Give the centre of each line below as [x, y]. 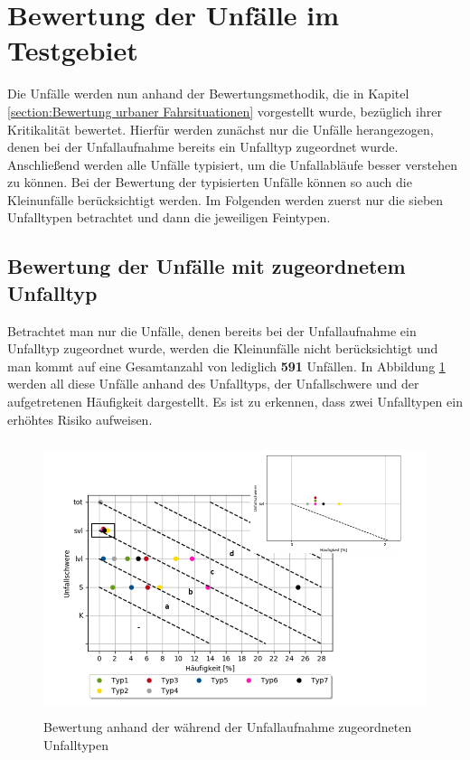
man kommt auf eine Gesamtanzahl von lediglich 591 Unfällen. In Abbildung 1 [226, 366]
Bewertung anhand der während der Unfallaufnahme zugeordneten [228, 727]
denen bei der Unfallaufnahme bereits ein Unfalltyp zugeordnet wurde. [203, 147]
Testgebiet [73, 50]
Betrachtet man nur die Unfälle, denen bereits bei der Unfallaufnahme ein [212, 330]
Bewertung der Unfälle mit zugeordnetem [207, 266]
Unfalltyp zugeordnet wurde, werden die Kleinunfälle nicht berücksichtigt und [223, 348]
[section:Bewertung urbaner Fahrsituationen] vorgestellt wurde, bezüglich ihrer [225, 111]
